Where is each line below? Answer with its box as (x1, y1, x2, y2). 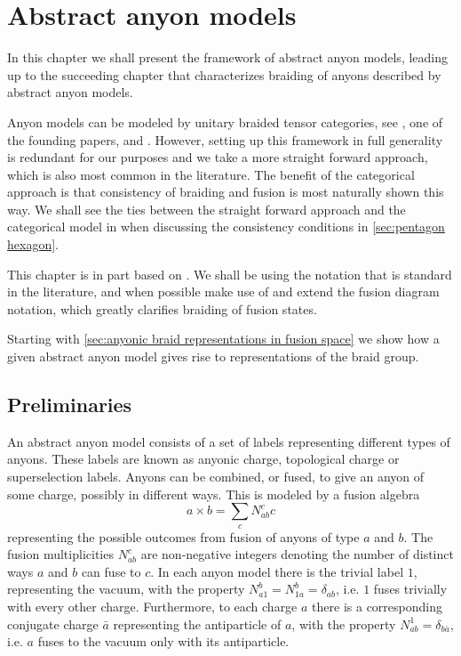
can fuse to (81, 562, 141, 580)
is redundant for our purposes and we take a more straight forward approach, (7, 148, 428, 166)
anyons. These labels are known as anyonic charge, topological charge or (7, 449, 400, 468)
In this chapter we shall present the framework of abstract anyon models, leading (7, 48, 449, 67)
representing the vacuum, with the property (7, 579, 245, 598)
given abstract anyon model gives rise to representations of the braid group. (7, 347, 419, 366)
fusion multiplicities (7, 545, 114, 563)
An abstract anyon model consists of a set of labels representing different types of (7, 432, 450, 450)
